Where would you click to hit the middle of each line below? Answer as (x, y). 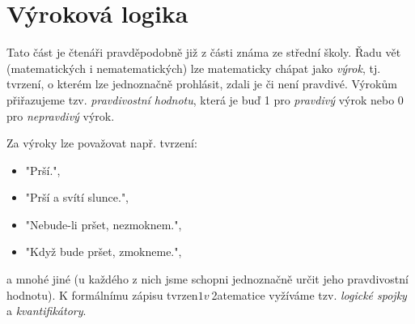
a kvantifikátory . (47, 311)
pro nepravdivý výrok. (61, 115)
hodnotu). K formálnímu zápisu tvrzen (102, 294)
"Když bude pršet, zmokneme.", (104, 252)
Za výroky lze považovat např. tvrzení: (102, 143)
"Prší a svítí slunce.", (77, 197)
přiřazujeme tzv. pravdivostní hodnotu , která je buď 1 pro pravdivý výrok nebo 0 (205, 99)
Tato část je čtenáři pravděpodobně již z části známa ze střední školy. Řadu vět (204, 52)
